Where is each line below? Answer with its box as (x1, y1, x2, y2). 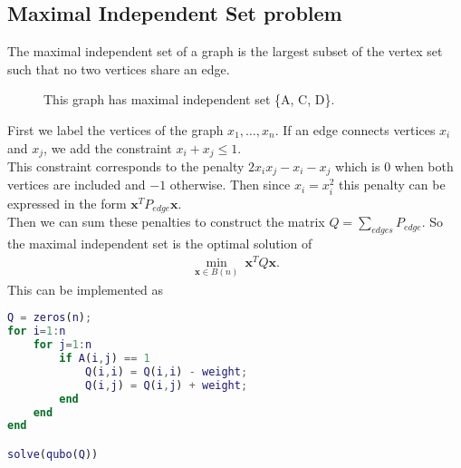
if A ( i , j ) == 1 (59, 352, 150, 366)
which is (335, 157, 380, 176)
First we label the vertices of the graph (7, 120, 224, 139)
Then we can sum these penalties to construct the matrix (7, 212, 325, 231)
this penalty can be (339, 175, 446, 194)
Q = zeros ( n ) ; (7, 311, 92, 325)
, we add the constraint (43, 138, 172, 157)
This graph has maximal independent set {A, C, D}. (43, 90, 335, 109)
